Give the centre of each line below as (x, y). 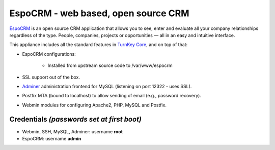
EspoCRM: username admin (52, 138)
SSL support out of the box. (51, 77)
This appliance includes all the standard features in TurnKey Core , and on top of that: (99, 45)
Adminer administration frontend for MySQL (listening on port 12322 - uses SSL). (107, 86)
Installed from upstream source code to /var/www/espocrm (110, 65)
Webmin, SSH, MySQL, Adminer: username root (73, 131)
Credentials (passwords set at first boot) (76, 119)
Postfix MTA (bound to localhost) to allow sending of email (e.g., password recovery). (112, 96)
